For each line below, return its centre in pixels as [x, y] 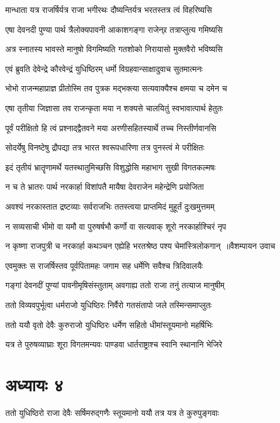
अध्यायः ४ [34, 384]
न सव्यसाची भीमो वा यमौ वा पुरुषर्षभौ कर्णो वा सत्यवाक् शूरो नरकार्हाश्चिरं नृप [116, 226]
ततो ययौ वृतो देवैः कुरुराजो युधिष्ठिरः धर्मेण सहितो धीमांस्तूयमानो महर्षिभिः [109, 324]
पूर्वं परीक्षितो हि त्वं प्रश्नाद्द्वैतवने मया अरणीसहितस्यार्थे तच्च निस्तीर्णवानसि [111, 127]
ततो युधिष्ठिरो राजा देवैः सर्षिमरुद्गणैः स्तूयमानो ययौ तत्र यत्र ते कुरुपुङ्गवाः [112, 412]
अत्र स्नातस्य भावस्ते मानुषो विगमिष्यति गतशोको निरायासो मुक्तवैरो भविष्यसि [114, 49]
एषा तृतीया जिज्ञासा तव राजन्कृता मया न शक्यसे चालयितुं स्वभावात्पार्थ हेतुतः [114, 108]
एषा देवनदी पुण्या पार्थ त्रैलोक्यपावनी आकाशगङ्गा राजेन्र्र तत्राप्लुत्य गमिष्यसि [114, 29]
